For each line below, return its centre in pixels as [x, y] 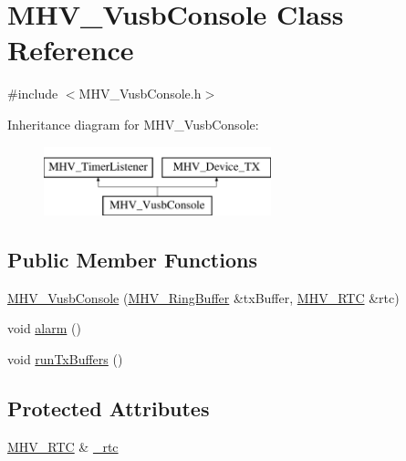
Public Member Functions [132, 260]
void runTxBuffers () [65, 359]
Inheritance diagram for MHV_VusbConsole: [133, 124]
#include [33, 94]
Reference [71, 50]
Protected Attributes [109, 409]
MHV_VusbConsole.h [140, 94]
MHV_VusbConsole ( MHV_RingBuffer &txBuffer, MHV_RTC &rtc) [203, 297]
